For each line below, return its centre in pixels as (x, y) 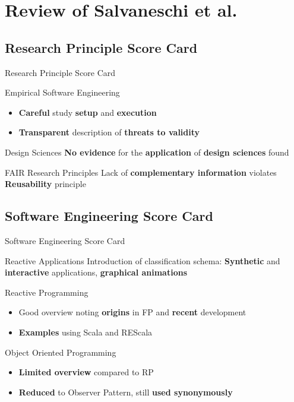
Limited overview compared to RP (86, 372)
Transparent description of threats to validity (109, 132)
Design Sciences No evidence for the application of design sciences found (147, 152)
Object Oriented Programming (61, 352)
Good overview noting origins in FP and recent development (132, 312)
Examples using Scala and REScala (86, 332)
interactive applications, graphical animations (96, 272)
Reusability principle (45, 184)
